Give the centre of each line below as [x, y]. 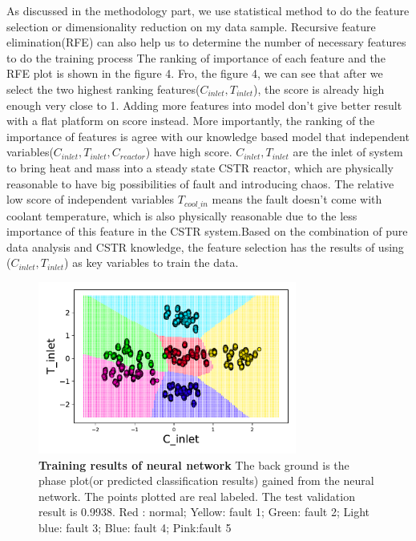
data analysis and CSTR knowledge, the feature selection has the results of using [205, 246]
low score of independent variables [91, 199]
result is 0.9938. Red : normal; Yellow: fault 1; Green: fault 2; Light [204, 512]
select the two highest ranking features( [103, 89]
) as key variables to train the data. [151, 262]
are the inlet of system [348, 152]
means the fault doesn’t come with [297, 199]
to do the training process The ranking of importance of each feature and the [196, 57]
